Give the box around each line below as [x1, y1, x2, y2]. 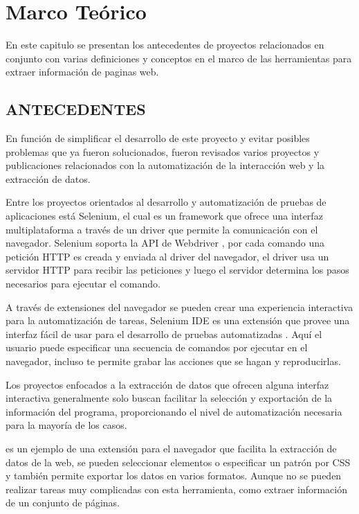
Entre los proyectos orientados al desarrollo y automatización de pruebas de [6, 195, 326, 209]
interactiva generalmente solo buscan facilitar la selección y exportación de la [6, 391, 333, 405]
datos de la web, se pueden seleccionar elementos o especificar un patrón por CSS [6, 454, 351, 469]
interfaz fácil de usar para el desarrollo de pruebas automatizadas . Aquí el [6, 326, 322, 341]
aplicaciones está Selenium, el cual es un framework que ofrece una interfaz [6, 209, 323, 223]
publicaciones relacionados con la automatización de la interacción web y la [6, 158, 325, 172]
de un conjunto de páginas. [6, 495, 120, 510]
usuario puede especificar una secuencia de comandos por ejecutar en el [6, 340, 308, 355]
